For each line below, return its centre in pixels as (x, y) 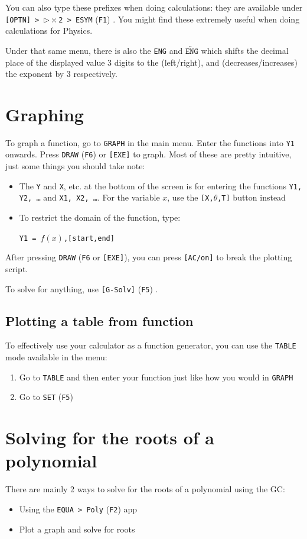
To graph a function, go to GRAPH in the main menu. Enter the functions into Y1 (150, 142)
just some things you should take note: (75, 166)
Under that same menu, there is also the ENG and (94, 50)
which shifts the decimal (245, 50)
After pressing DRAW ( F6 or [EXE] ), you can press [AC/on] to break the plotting (149, 257)
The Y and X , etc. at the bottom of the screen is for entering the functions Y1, (161, 185)
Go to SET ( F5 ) (46, 397)
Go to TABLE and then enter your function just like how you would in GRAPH (156, 377)
